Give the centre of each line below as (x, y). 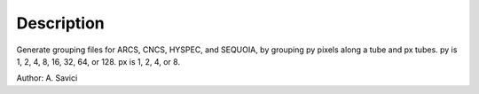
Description (61, 23)
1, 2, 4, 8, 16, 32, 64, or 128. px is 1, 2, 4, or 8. (98, 61)
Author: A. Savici (47, 78)
